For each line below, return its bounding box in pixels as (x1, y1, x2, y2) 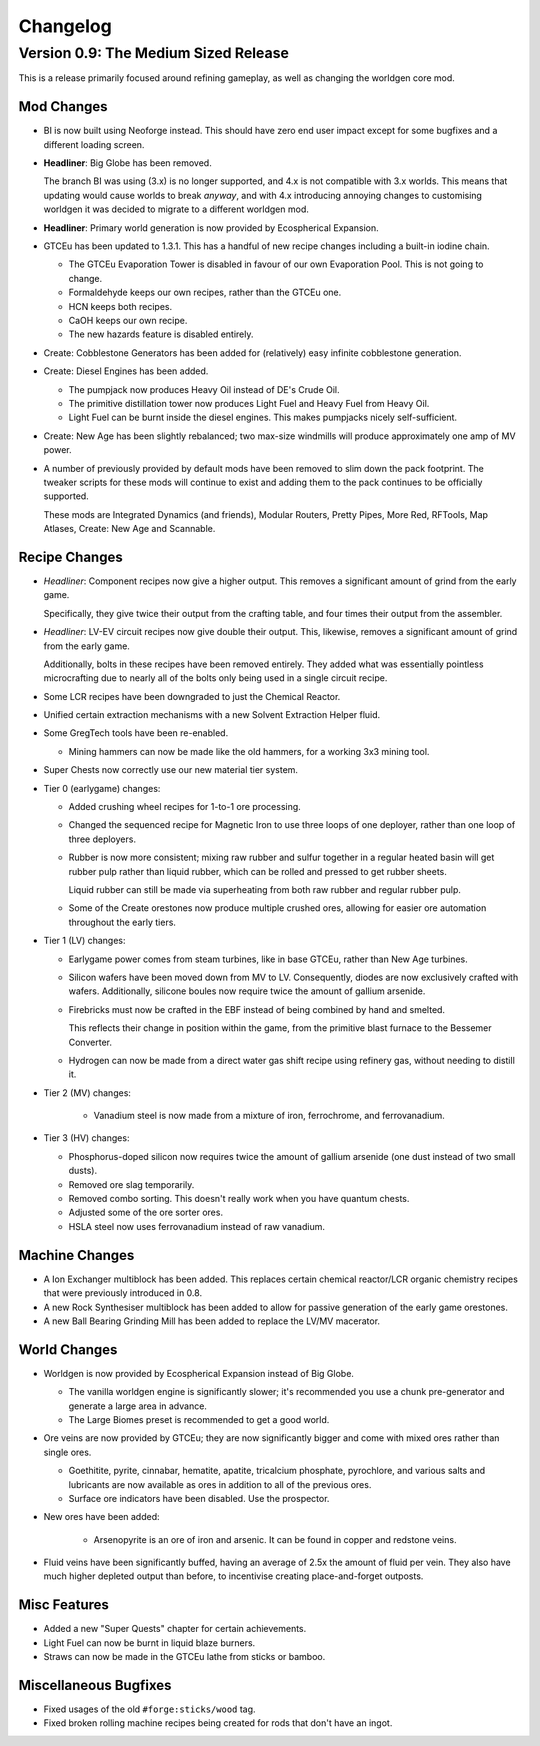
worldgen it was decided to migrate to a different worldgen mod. (43, 203, 309, 215)
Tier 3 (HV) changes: (43, 1132, 130, 1144)
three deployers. (68, 833, 137, 845)
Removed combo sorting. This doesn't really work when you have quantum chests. (68, 1193, 410, 1205)
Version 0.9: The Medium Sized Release (18, 44, 290, 62)
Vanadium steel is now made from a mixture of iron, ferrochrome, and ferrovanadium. (93, 1110, 445, 1122)
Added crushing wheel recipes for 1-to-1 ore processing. (68, 801, 302, 813)
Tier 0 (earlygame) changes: (43, 782, 161, 794)
